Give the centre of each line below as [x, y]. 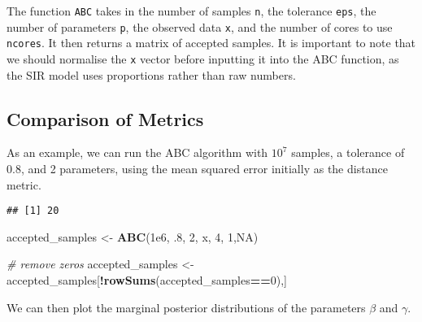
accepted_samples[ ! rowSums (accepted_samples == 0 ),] [147, 280]
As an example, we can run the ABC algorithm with [137, 152]
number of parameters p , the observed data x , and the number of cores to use [200, 26]
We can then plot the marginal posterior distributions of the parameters [186, 307]
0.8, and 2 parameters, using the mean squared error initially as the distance [197, 169]
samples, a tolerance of [348, 152]
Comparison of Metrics [105, 118]
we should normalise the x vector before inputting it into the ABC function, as [203, 58]
